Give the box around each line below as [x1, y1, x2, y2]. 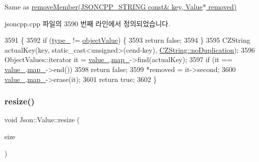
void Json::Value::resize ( [4, 114, 80, 125]
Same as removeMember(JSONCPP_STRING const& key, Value [4, 1, 203, 11]
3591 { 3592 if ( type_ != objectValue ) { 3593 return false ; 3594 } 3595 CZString [4, 35, 251, 45]
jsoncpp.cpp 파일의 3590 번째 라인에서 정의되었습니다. [4, 18, 171, 28]
